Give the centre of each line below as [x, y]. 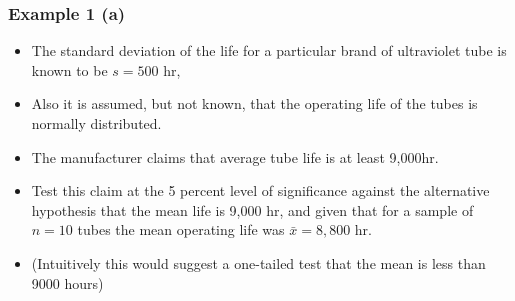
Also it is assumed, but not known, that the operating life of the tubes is [254, 103]
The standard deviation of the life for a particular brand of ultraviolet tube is [269, 50]
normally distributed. [96, 123]
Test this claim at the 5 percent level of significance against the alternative [260, 190]
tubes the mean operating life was [181, 229]
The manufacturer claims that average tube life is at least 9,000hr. [235, 156]
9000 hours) [67, 282]
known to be [69, 69]
